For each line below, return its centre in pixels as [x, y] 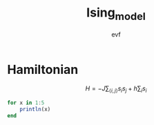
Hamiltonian [43, 69]
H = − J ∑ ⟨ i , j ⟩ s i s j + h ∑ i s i [116, 89]
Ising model [116, 14]
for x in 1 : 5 [26, 103]
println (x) [35, 109]
